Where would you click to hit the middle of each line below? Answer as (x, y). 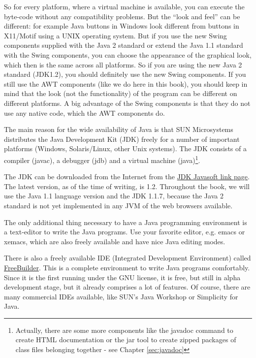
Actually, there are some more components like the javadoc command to (124, 330)
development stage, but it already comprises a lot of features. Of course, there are (127, 287)
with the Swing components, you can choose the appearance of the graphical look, (128, 54)
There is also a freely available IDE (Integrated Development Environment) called (128, 258)
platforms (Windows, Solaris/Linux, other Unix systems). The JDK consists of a (125, 148)
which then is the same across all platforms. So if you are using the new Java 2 (123, 64)
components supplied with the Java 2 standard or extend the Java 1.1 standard (124, 45)
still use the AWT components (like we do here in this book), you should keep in (126, 83)
